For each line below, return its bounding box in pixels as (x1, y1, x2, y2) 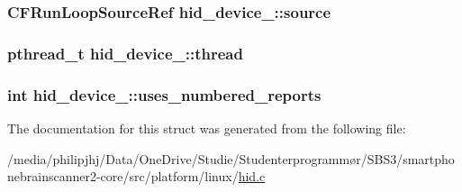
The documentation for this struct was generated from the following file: (7, 118, 406, 137)
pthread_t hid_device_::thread (7, 41, 243, 64)
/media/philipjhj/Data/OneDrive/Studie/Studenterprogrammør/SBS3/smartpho (7, 149, 455, 168)
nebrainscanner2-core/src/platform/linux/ (7, 167, 239, 186)
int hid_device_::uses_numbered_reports (7, 83, 322, 105)
